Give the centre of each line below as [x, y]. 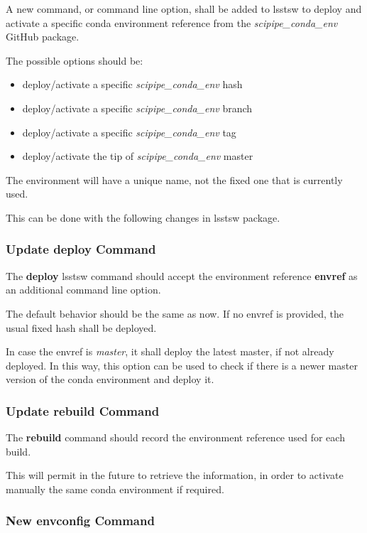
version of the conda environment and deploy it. [110, 379]
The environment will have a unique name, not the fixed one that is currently [174, 179]
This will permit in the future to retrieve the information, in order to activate [175, 475]
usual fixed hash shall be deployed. [81, 327]
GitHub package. [43, 37]
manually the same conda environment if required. [115, 489]
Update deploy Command [81, 249]
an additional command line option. [83, 290]
